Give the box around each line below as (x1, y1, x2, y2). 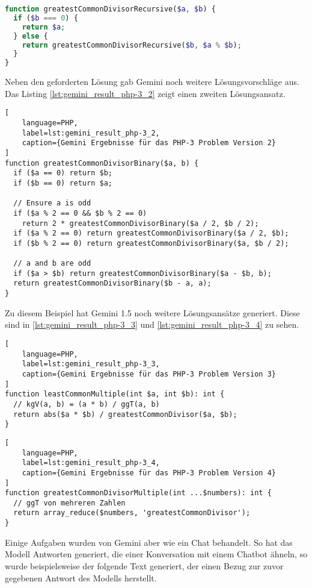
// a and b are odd (13, 259, 91, 268)
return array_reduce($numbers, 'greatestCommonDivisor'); (13, 508, 251, 518)
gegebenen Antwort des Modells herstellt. (5, 571, 157, 584)
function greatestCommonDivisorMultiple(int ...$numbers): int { (5, 489, 272, 498)
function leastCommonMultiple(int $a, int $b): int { (5, 390, 225, 399)
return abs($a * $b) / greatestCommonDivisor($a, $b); (13, 410, 237, 419)
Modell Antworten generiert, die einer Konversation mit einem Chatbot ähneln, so (5, 548, 308, 560)
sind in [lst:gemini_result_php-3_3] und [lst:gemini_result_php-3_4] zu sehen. (5, 318, 299, 331)
